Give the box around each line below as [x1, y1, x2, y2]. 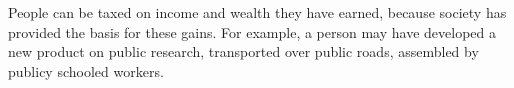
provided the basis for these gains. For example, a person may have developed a [8, 21, 496, 42]
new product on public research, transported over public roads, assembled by [8, 41, 479, 62]
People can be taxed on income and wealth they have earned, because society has [8, 2, 507, 22]
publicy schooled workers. [8, 60, 164, 81]
